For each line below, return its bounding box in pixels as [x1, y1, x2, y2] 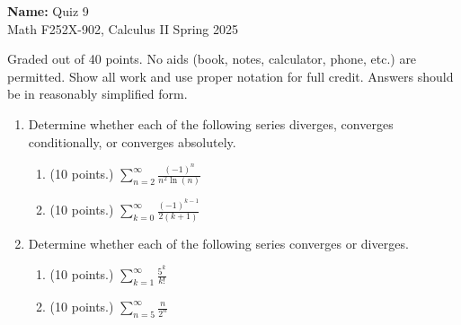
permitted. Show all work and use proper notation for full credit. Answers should [7, 66, 454, 85]
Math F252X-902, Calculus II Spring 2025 [7, 19, 238, 38]
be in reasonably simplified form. [7, 84, 188, 103]
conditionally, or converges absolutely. [28, 132, 236, 151]
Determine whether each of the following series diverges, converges [28, 114, 394, 133]
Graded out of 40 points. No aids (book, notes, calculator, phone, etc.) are [7, 49, 417, 68]
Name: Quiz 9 [7, 2, 89, 20]
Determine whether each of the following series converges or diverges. [28, 233, 409, 252]
